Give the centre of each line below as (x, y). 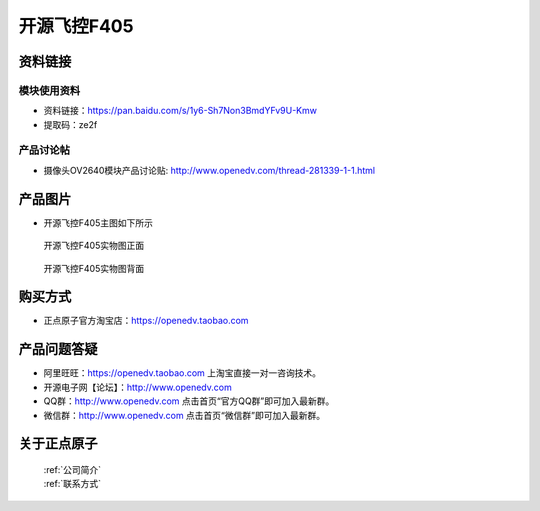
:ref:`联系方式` (72, 484)
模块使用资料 (49, 90)
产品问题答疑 (58, 349)
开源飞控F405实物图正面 (94, 246)
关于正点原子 (58, 443)
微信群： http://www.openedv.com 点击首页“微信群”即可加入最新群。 (184, 415)
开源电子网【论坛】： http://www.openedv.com (137, 387)
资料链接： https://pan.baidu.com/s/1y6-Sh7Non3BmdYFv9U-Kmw (180, 111)
